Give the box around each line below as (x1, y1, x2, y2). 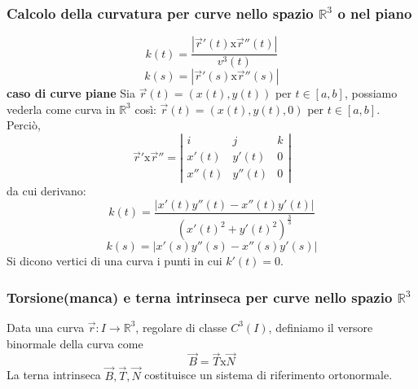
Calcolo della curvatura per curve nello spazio (7, 2, 314, 23)
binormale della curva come (7, 334, 143, 352)
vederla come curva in (7, 100, 116, 117)
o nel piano (337, 2, 412, 23)
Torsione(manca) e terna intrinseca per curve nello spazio (7, 286, 393, 307)
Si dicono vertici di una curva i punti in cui (7, 252, 222, 269)
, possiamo (344, 85, 398, 102)
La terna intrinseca (7, 366, 101, 383)
